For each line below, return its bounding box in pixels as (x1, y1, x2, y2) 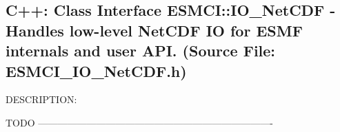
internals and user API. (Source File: (6, 40, 276, 61)
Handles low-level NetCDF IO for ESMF (6, 19, 303, 41)
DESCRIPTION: (6, 92, 77, 107)
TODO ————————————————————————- (6, 115, 273, 129)
